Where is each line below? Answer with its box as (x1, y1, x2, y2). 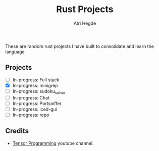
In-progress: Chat (12, 94, 49, 100)
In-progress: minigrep (12, 82, 58, 88)
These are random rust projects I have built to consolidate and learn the (5, 43, 154, 49)
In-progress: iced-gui (12, 106, 57, 112)
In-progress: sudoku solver (12, 88, 66, 95)
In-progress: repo (12, 112, 49, 118)
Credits (5, 127, 29, 135)
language (5, 48, 25, 55)
